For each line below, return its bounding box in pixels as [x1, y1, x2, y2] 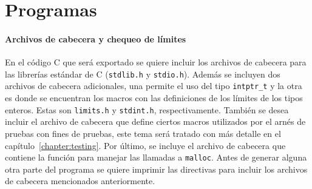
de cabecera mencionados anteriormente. [5, 174, 155, 187]
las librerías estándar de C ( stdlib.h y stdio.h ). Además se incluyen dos [5, 67, 280, 80]
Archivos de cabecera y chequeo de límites [5, 32, 186, 45]
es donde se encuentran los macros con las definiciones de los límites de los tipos [5, 91, 303, 104]
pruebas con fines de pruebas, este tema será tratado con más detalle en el [5, 127, 281, 139]
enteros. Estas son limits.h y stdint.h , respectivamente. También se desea [5, 103, 289, 116]
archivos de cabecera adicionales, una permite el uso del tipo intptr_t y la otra [5, 79, 302, 92]
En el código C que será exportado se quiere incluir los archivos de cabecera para [5, 56, 307, 68]
